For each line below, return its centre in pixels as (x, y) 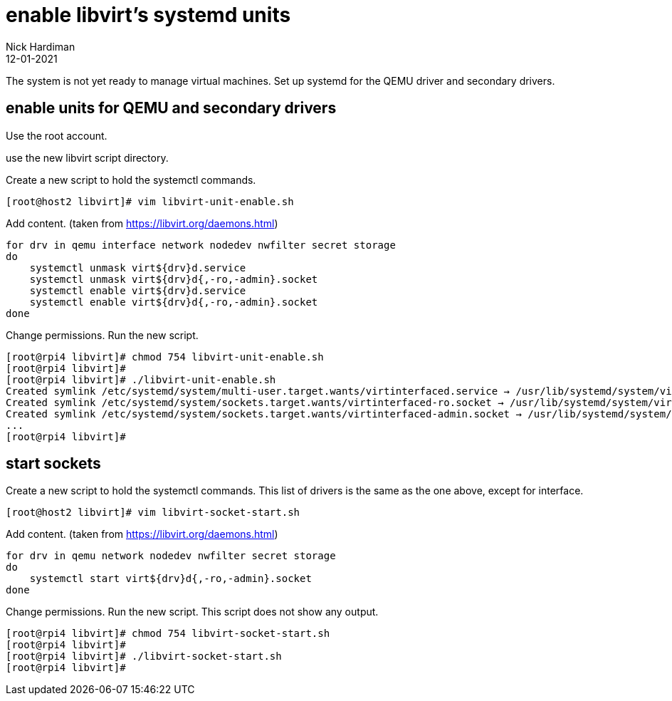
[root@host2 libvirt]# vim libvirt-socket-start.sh (153, 513)
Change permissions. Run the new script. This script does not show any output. (192, 612)
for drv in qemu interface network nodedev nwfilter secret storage (201, 245)
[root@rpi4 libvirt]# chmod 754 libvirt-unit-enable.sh (165, 357)
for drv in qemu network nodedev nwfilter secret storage (171, 556)
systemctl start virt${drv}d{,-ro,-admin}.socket (170, 579)
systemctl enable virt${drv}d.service (138, 290)
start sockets (53, 464)
